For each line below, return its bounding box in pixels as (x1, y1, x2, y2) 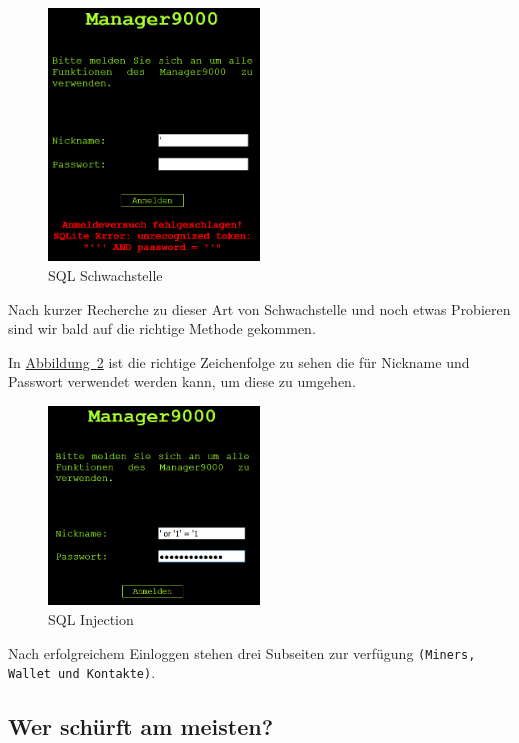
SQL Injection (48, 609, 134, 630)
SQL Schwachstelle (48, 264, 163, 285)
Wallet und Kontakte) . (8, 662, 156, 683)
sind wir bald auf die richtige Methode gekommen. (8, 318, 316, 339)
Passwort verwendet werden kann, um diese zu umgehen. (8, 371, 356, 392)
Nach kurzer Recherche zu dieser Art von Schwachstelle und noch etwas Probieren (8, 298, 511, 319)
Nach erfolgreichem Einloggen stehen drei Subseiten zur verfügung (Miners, (8, 642, 476, 663)
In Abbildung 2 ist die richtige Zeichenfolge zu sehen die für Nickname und (8, 351, 470, 372)
